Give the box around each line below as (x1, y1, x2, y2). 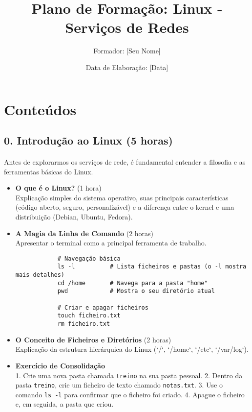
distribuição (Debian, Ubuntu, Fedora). (15, 212, 133, 222)
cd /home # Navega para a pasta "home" (57, 279, 208, 287)
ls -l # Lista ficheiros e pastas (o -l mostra (57, 263, 247, 270)
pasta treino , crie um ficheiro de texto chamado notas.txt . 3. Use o (15, 380, 223, 390)
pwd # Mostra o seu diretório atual (57, 288, 215, 295)
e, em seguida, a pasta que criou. (15, 399, 114, 409)
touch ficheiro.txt (57, 312, 121, 319)
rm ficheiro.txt (57, 320, 110, 328)
